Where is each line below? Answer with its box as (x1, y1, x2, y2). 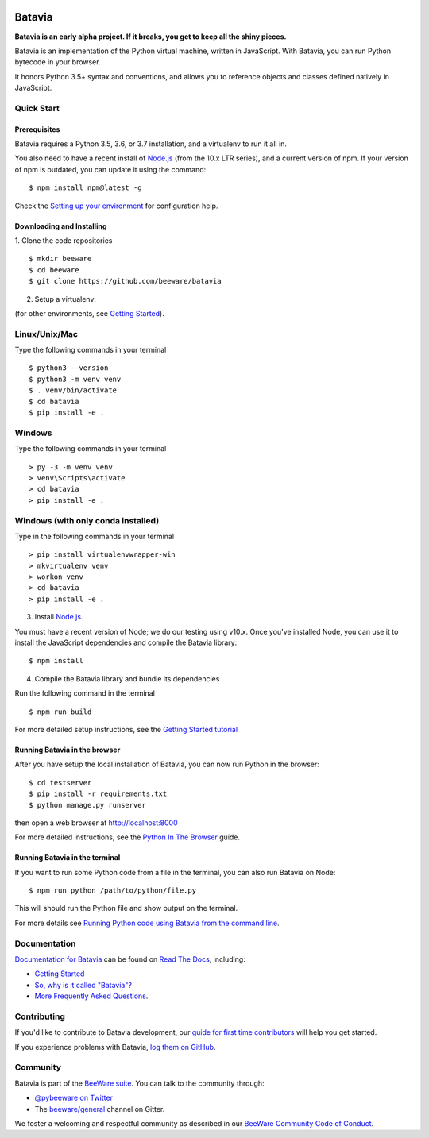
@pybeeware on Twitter (34, 1093, 113, 1103)
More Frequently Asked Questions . (34, 991, 149, 1001)
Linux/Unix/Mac (14, 328, 79, 339)
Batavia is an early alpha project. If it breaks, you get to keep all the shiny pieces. (14, 32, 287, 41)
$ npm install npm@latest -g (29, 183, 142, 192)
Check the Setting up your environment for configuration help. (14, 201, 218, 210)
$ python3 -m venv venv (29, 374, 122, 384)
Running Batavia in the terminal (14, 853, 121, 862)
